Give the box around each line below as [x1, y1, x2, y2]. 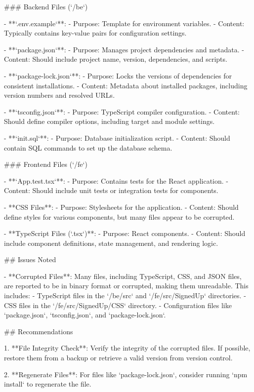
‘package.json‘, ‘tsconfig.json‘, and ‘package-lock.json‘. [4, 310, 166, 320]
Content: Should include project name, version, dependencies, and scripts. [4, 54, 227, 64]
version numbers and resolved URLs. [4, 90, 115, 100]
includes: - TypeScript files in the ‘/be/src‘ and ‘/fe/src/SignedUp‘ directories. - [4, 290, 246, 301]
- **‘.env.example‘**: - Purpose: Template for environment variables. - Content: [4, 18, 245, 28]
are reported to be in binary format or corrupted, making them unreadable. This [4, 280, 249, 291]
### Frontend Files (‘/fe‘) [4, 159, 87, 169]
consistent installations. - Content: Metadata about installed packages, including [4, 80, 248, 90]
